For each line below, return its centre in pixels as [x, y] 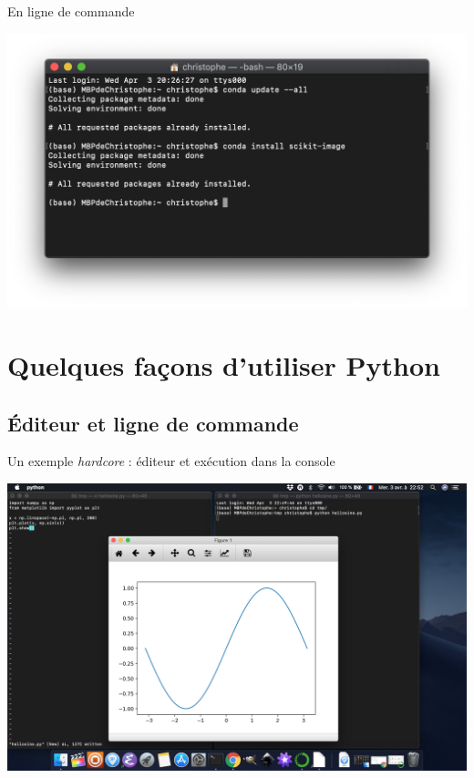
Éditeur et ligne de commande [153, 423]
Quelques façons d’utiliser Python [224, 365]
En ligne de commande [71, 11]
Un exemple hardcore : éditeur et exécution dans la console [171, 461]
